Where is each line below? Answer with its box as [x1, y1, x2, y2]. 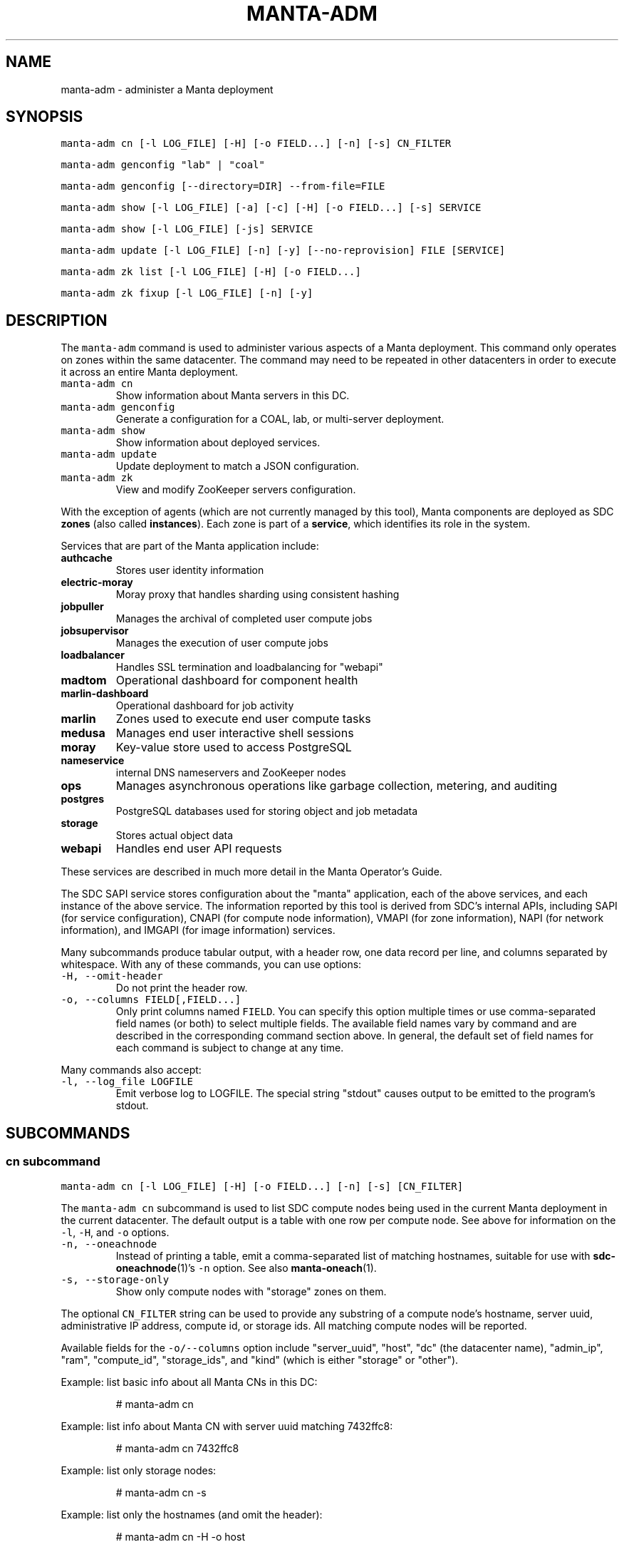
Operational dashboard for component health [115, 673, 358, 688]
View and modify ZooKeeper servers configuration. [115, 483, 356, 496]
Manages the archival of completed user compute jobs [115, 612, 373, 625]
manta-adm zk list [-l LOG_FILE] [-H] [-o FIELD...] [61, 266, 361, 278]
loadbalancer [61, 649, 125, 662]
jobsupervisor [61, 625, 129, 637]
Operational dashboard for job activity [115, 699, 294, 712]
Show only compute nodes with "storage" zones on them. [115, 1285, 387, 1297]
